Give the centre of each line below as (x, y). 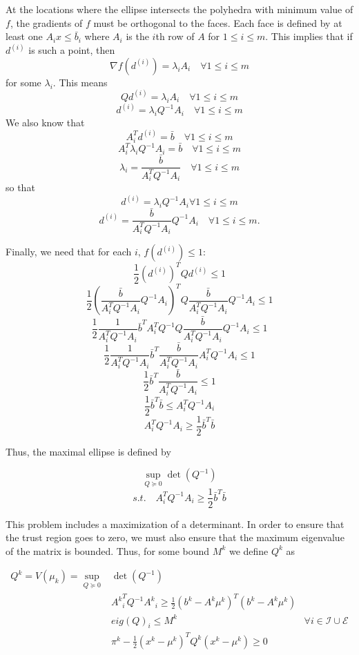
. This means (80, 82)
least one (24, 36)
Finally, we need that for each (69, 252)
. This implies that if (309, 36)
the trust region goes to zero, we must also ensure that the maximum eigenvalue (175, 537)
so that (20, 187)
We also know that (45, 122)
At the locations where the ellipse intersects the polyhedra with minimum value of (179, 9)
